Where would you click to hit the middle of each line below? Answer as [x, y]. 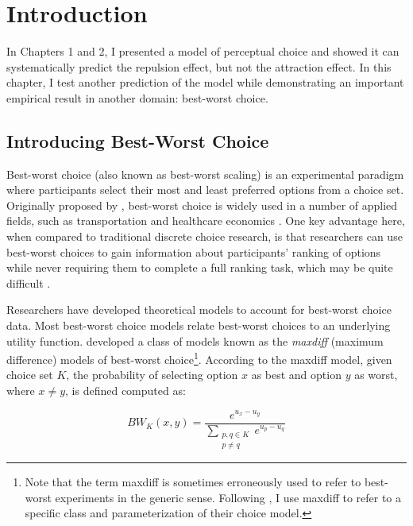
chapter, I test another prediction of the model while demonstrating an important [205, 82]
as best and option [296, 375]
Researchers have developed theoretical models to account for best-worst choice [199, 309]
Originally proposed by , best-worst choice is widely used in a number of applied [202, 205]
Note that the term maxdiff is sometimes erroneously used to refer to [193, 482]
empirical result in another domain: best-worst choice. [137, 97]
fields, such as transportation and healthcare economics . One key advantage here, [206, 220]
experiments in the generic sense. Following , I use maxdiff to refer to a [228, 497]
